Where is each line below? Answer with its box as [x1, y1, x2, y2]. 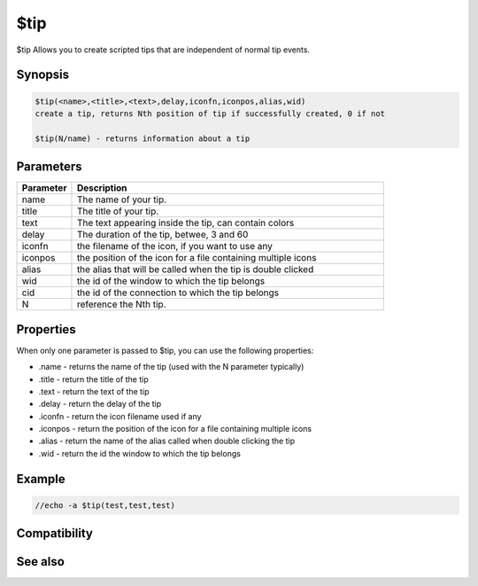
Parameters [16, 160, 82, 175]
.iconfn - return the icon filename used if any [38, 410, 202, 421]
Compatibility [16, 526, 93, 541]
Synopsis [16, 67, 70, 82]
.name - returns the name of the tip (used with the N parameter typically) [38, 362, 305, 372]
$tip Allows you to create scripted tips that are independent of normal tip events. [16, 44, 310, 55]
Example [16, 471, 66, 487]
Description [76, 182, 127, 194]
